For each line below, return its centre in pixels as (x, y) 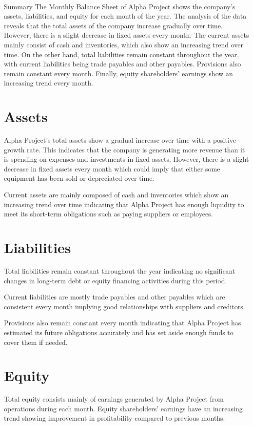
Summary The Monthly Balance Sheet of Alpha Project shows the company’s (120, 6)
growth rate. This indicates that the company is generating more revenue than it (125, 149)
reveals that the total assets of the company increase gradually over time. (113, 25)
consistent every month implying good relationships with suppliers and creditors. (125, 306)
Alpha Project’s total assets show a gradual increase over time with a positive (120, 140)
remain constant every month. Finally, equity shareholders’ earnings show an (118, 73)
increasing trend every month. (49, 83)
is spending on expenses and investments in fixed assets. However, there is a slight (126, 159)
